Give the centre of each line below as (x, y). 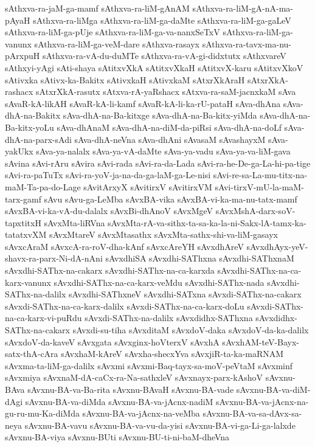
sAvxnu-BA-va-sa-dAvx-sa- (252, 413)
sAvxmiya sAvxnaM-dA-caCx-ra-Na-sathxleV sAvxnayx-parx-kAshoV (134, 377)
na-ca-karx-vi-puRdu (43, 318)
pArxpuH (22, 56)
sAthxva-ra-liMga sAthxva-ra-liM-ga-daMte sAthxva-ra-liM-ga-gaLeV (162, 20)
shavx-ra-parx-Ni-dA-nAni (54, 258)
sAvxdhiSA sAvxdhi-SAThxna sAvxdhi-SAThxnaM (200, 258)
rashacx (19, 92)
